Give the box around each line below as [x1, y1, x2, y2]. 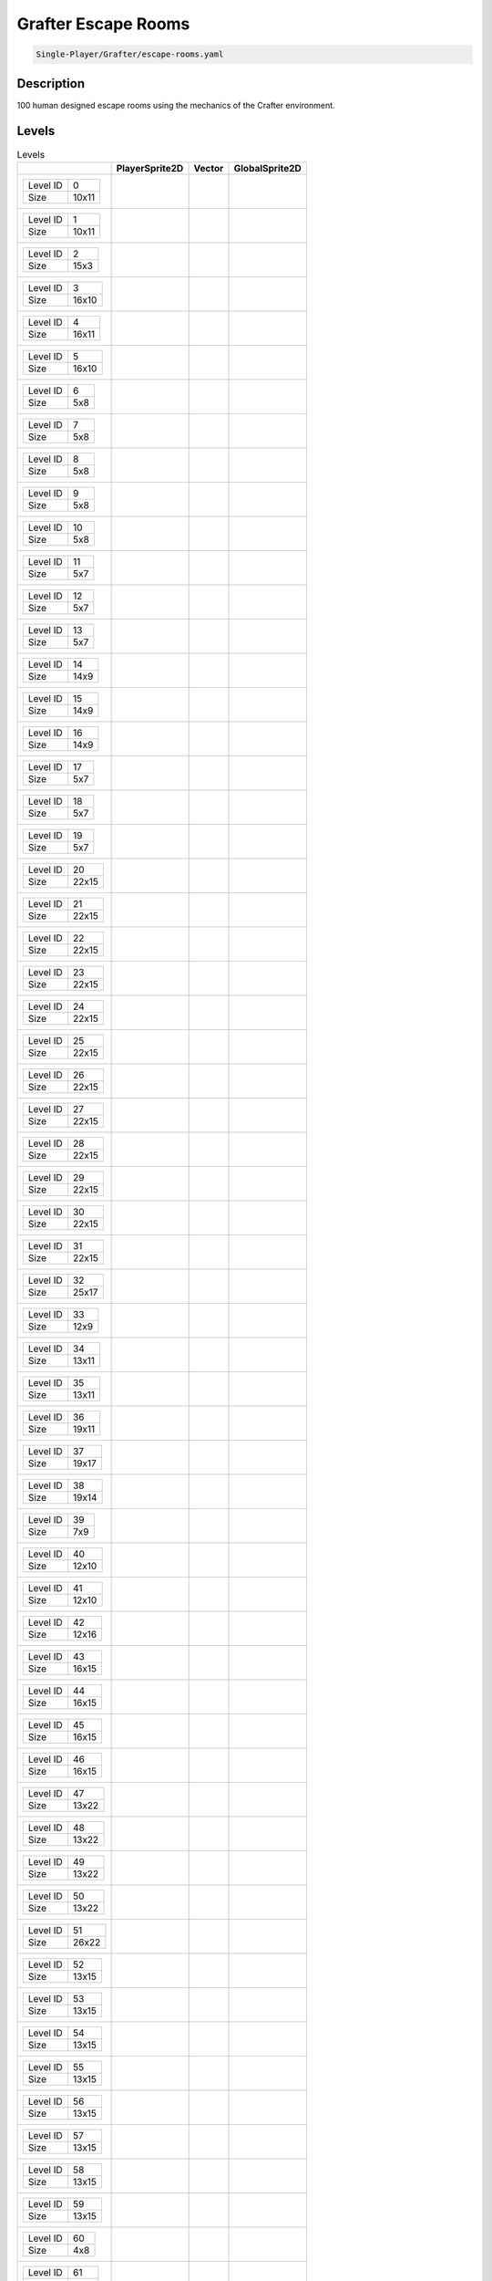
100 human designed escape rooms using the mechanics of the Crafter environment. [16, 99, 336, 110]
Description [16, 76, 86, 91]
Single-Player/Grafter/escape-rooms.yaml [36, 49, 224, 59]
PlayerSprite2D [116, 161, 184, 174]
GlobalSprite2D [233, 161, 302, 174]
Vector [193, 161, 224, 174]
